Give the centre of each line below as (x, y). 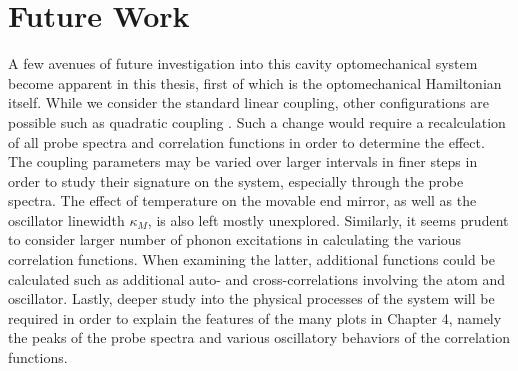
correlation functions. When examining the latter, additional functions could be (251, 259)
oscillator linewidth (66, 219)
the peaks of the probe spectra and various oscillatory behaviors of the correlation (259, 337)
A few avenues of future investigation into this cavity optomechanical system (243, 63)
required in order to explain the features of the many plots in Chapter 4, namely (255, 317)
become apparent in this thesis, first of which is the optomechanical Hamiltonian (255, 82)
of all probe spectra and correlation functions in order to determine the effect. (246, 141)
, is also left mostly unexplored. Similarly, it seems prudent (328, 219)
